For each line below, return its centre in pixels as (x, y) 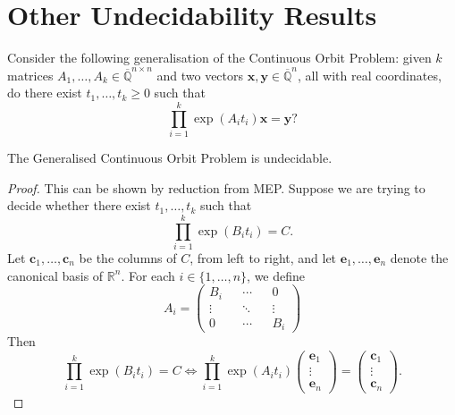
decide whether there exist (79, 205)
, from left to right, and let (263, 257)
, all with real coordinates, (370, 75)
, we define (276, 275)
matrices (30, 75)
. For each (148, 275)
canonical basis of (55, 275)
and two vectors (200, 75)
